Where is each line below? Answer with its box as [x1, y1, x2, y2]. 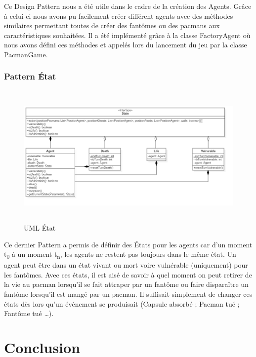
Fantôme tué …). [4, 308, 54, 318]
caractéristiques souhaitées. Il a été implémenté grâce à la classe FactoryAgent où [4, 30, 251, 40]
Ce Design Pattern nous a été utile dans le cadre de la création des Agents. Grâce [4, 1, 252, 11]
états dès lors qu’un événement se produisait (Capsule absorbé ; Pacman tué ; [4, 298, 240, 309]
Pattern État [4, 70, 56, 82]
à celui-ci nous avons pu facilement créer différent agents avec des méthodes [4, 10, 233, 21]
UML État [24, 222, 56, 233]
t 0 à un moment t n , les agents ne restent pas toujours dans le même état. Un [4, 249, 236, 260]
